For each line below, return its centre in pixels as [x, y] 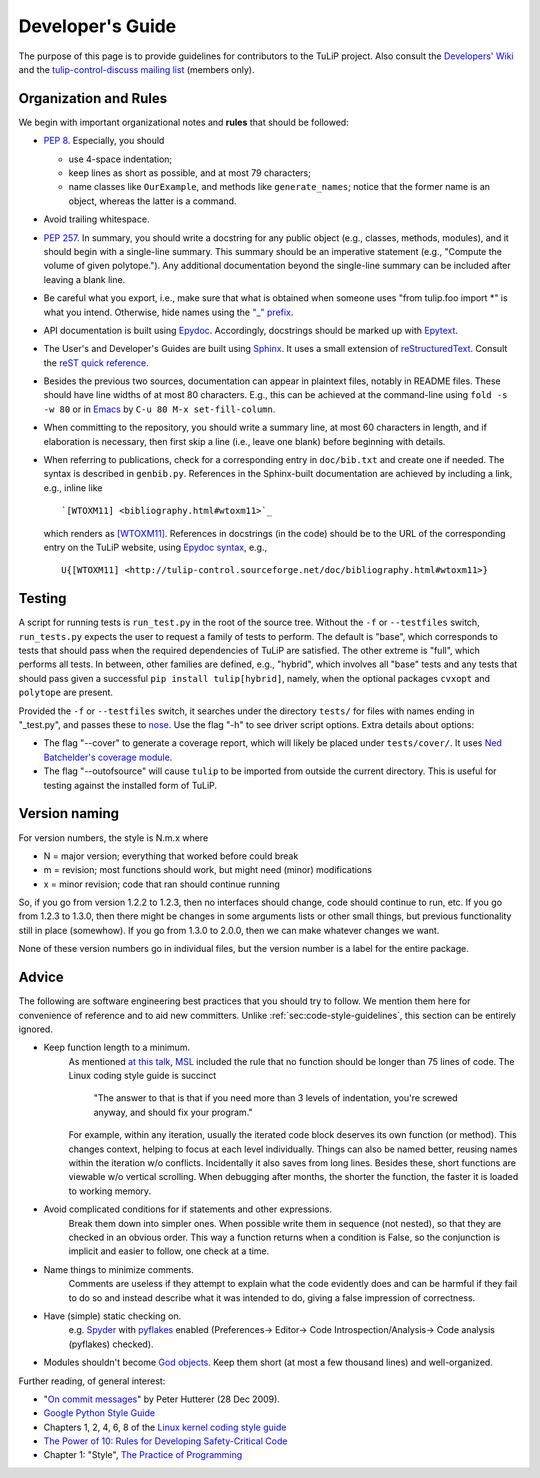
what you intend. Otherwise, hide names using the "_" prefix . [168, 312]
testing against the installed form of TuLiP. [130, 785]
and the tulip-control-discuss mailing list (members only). [136, 69]
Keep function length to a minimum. [116, 1047]
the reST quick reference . [96, 362]
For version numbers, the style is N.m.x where [113, 837]
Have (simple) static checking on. [112, 1316]
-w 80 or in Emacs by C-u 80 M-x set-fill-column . [159, 409]
